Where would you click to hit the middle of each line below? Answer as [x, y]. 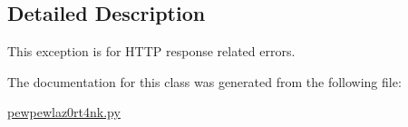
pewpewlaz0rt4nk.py [64, 112]
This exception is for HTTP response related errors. [151, 51]
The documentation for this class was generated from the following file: [204, 81]
